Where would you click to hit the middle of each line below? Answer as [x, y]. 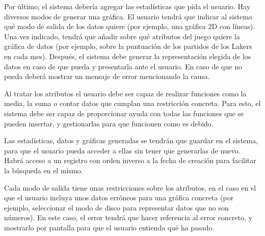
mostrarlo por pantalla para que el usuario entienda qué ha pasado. [109, 227]
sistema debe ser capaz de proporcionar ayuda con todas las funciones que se [124, 113]
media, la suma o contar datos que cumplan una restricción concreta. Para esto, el [132, 103]
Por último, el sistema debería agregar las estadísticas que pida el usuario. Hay [127, 6]
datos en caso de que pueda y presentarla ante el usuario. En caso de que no [123, 66]
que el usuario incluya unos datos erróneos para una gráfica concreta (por [119, 198]
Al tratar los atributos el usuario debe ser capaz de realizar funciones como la [125, 93]
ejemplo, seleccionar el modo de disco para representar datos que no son [116, 207]
